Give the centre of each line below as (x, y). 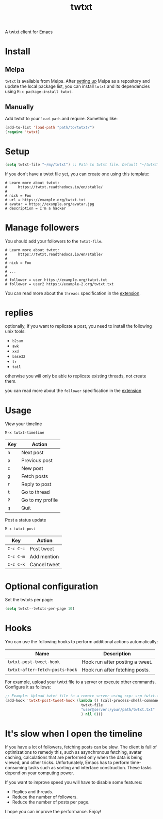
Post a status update (25, 520)
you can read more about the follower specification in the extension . (74, 391)
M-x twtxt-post (20, 529)
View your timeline (24, 424)
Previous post (37, 461)
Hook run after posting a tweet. (117, 662)
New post (32, 468)
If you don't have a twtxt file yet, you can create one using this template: (77, 174)
